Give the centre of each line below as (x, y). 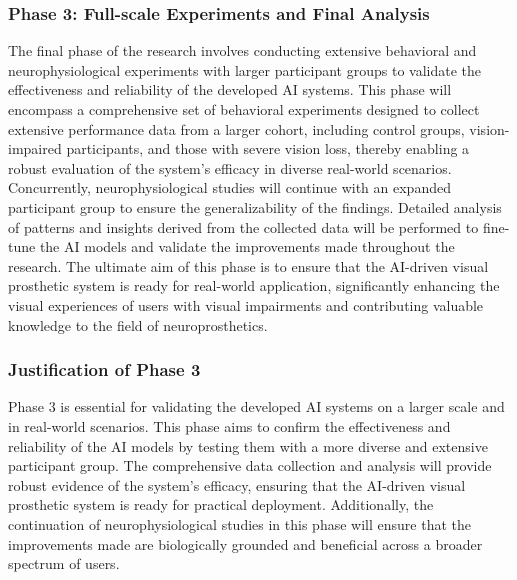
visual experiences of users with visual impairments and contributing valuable (246, 304)
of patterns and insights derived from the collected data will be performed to (243, 226)
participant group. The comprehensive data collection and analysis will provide (250, 465)
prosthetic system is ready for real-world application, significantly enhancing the (254, 285)
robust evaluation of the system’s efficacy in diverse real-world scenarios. (230, 167)
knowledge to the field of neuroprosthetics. (138, 324)
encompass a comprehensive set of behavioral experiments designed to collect (244, 109)
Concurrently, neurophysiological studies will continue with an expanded (229, 187)
